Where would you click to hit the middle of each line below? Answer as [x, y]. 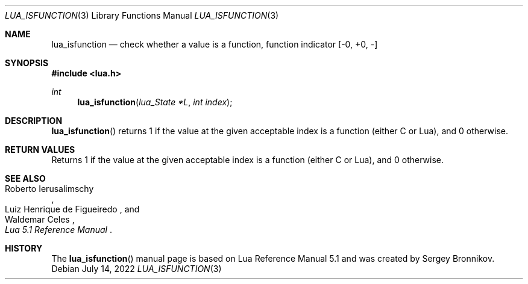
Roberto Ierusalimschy [49, 189]
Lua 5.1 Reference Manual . [58, 230]
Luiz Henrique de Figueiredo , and [72, 209]
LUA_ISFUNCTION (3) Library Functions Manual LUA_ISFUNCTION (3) [142, 15]
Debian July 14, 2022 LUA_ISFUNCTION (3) [137, 269]
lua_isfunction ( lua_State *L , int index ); [155, 102]
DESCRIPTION [34, 121]
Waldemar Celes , [40, 219]
